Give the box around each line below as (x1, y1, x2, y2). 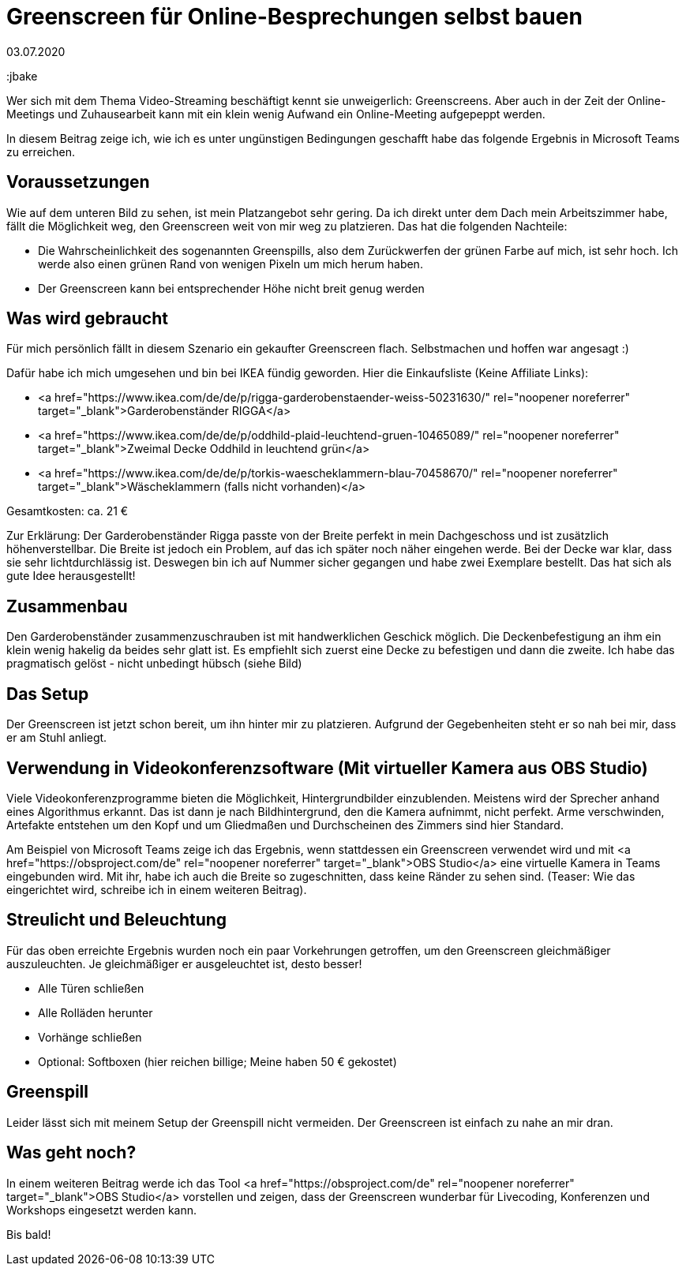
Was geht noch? (6, 1143, 137, 1163)
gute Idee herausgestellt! (6, 569, 136, 583)
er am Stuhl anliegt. (6, 731, 107, 745)
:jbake (6, 69, 38, 83)
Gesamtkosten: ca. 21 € (6, 504, 129, 518)
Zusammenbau (6, 596, 128, 616)
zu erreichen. (6, 144, 75, 159)
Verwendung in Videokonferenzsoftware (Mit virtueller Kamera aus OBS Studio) (6, 758, 648, 778)
